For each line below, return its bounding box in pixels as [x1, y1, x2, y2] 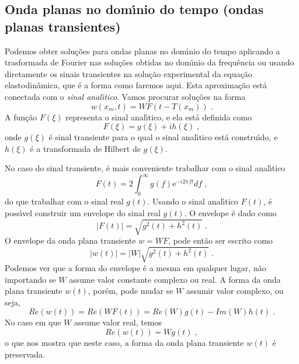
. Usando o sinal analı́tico [147, 195, 238, 207]
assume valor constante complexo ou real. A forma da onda [69, 273, 281, 285]
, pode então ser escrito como [168, 234, 273, 246]
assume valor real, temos [74, 316, 162, 328]
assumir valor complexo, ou [186, 285, 284, 297]
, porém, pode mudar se [88, 285, 173, 297]
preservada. [5, 348, 45, 360]
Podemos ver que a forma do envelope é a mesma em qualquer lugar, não [5, 262, 266, 274]
